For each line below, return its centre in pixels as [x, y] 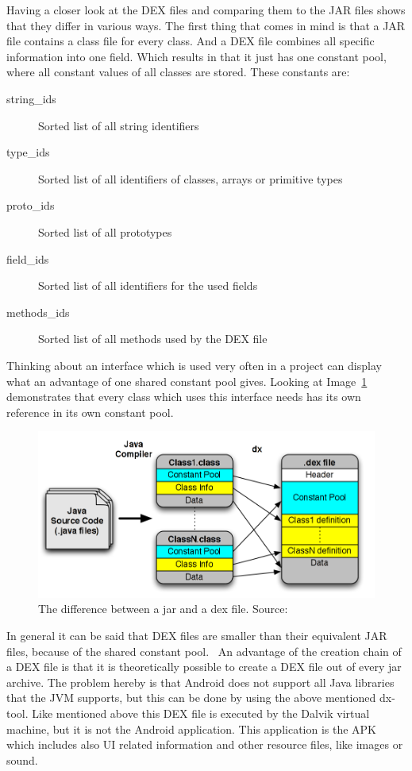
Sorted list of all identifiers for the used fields [148, 285]
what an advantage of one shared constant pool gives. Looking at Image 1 [187, 381]
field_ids [28, 258]
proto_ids [31, 205]
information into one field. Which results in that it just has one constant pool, [196, 56]
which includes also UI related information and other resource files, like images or [205, 744]
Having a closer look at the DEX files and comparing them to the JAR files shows [206, 10]
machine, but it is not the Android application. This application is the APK [192, 729]
